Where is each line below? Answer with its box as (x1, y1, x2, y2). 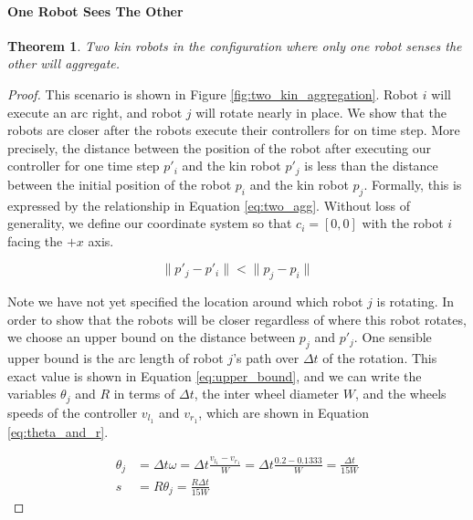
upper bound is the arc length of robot (7, 348, 224, 368)
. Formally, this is (363, 174, 462, 193)
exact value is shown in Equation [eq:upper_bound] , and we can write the (7, 366, 422, 385)
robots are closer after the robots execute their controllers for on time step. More (7, 120, 460, 140)
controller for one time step (7, 156, 160, 175)
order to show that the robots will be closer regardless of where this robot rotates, (7, 309, 467, 328)
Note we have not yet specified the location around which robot (7, 292, 363, 311)
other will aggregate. (7, 54, 121, 73)
